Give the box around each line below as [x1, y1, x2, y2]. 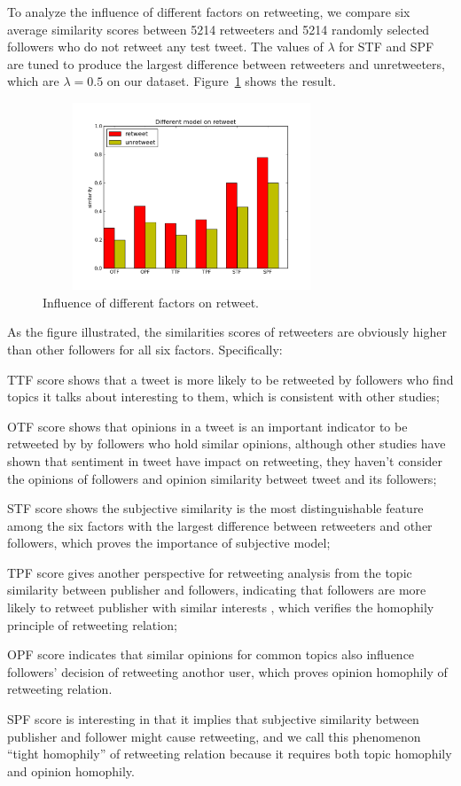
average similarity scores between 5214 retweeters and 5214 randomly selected [7, 19, 430, 38]
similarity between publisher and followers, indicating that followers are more [7, 580, 426, 599]
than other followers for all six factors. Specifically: [7, 339, 283, 358]
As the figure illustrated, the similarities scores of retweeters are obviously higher [7, 323, 447, 341]
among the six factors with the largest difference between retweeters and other [7, 516, 433, 534]
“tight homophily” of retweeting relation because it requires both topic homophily [7, 744, 452, 763]
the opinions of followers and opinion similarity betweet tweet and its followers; [7, 469, 437, 487]
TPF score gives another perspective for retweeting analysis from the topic [7, 563, 412, 581]
